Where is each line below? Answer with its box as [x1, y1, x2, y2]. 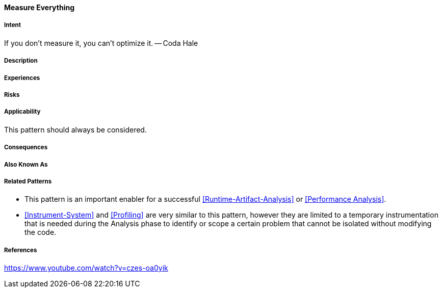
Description [4, 57, 38, 65]
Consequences [4, 144, 48, 151]
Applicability [4, 108, 41, 116]
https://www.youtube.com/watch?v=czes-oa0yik [4, 263, 168, 273]
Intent [4, 21, 21, 29]
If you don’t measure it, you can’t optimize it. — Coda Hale [4, 38, 198, 47]
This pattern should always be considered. [4, 125, 147, 134]
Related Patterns [4, 177, 52, 185]
